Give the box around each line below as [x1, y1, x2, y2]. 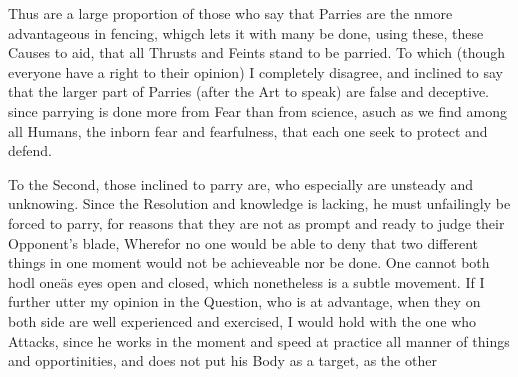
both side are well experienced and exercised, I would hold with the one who [8, 310, 477, 331]
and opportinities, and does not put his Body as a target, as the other [8, 350, 437, 371]
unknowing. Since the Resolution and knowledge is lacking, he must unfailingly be [8, 193, 511, 214]
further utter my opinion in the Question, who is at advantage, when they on [8, 291, 481, 312]
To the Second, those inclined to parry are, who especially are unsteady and [8, 173, 474, 194]
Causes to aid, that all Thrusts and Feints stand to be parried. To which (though [8, 42, 506, 63]
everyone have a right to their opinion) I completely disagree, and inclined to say [8, 61, 503, 82]
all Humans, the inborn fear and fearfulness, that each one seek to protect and [8, 120, 488, 141]
